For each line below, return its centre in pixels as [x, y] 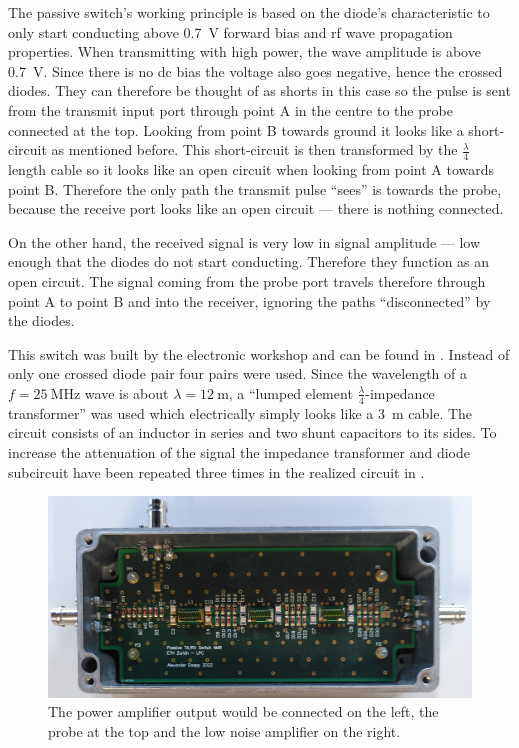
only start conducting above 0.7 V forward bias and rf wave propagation [230, 31]
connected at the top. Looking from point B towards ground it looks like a [236, 129]
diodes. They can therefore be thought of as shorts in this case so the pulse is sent [259, 90]
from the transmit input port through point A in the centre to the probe [230, 109]
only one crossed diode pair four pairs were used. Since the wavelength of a [237, 373]
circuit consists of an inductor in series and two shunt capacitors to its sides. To [252, 432]
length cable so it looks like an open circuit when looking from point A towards [251, 168]
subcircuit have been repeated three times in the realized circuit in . [216, 471]
